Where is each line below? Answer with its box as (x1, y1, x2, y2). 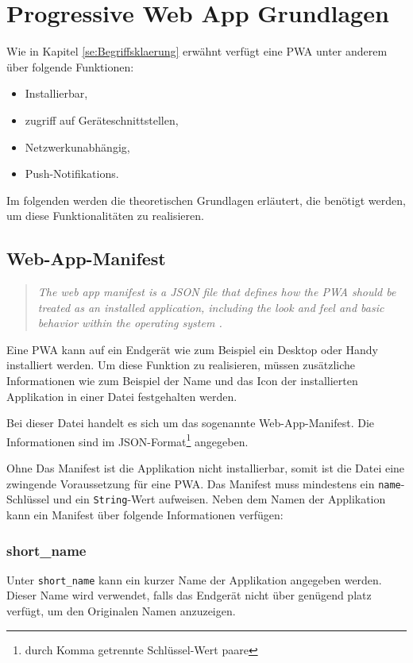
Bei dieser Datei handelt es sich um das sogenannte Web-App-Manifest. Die (6, 414, 375, 431)
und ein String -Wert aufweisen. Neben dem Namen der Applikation (52, 491, 386, 507)
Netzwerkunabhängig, (25, 138, 130, 155)
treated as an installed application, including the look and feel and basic (37, 299, 384, 315)
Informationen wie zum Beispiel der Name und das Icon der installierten (6, 372, 358, 389)
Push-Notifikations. (25, 165, 119, 182)
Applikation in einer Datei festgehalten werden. (6, 387, 237, 404)
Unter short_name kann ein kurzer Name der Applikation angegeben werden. (6, 571, 382, 588)
